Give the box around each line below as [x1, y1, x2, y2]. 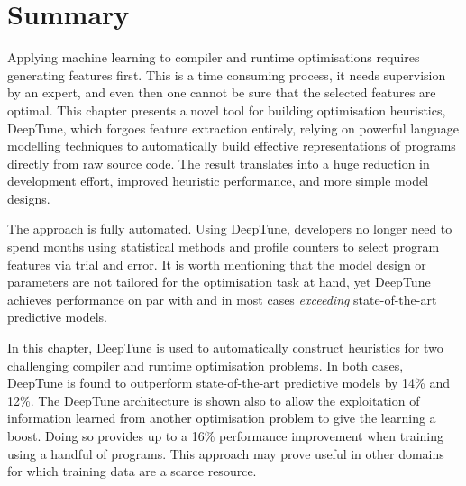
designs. [7, 188, 50, 207]
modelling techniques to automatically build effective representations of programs [7, 136, 456, 155]
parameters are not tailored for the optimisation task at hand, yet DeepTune [7, 272, 431, 291]
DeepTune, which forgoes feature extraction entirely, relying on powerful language [7, 118, 460, 137]
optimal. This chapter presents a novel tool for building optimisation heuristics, [7, 100, 446, 119]
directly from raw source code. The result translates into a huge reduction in [7, 153, 430, 172]
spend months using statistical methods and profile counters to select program [7, 237, 440, 256]
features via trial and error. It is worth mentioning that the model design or [7, 254, 426, 273]
